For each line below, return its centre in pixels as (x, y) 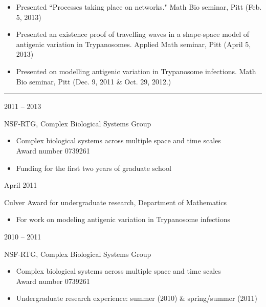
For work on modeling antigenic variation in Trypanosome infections (123, 219)
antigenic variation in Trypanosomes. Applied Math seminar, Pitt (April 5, (134, 44)
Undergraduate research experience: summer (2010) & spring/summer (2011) (137, 298)
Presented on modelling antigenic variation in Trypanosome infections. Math (136, 71)
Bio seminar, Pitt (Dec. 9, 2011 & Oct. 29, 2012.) (94, 81)
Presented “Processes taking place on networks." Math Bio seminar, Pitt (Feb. (139, 7)
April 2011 (21, 185)
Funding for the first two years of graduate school (94, 168)
